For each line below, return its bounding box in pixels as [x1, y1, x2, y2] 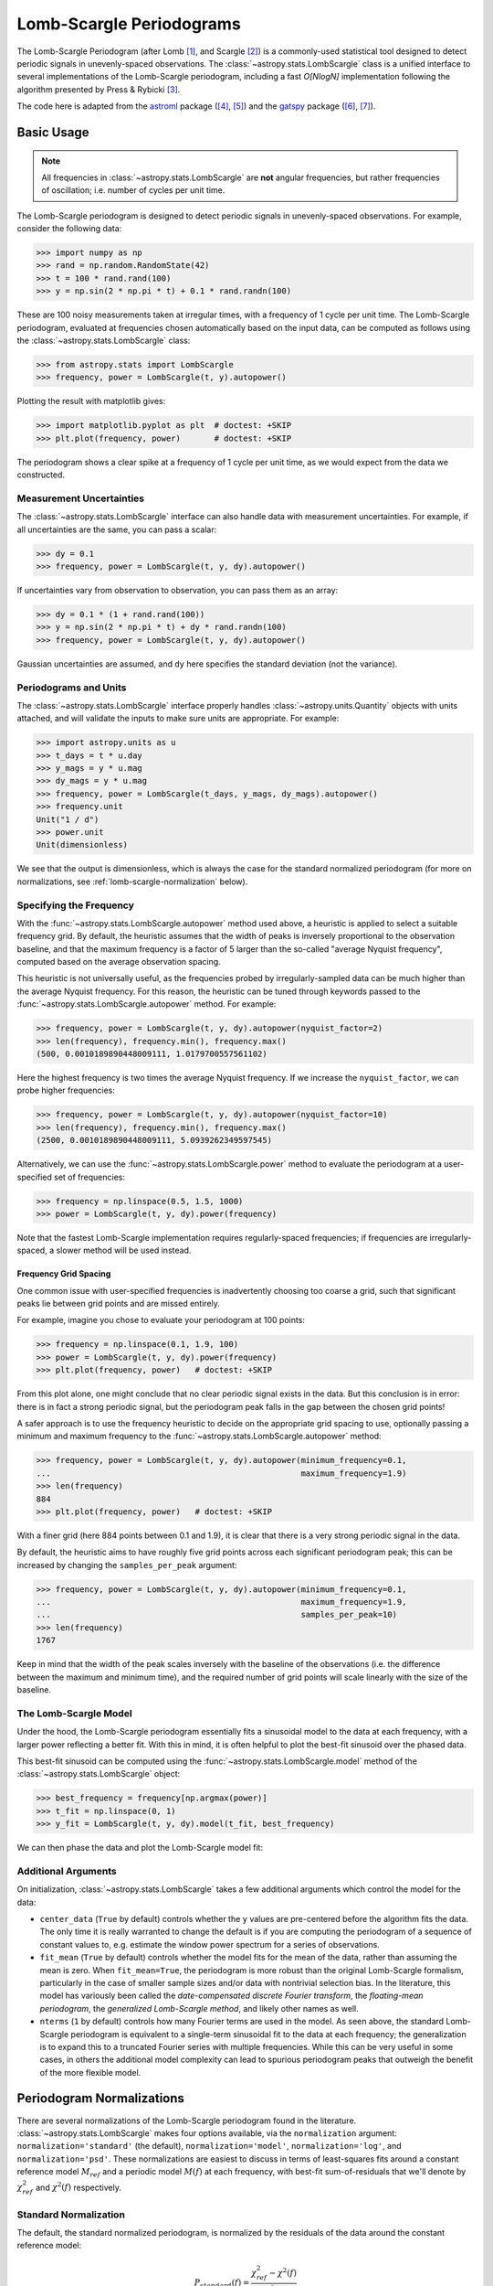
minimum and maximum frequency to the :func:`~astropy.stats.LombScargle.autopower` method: [16, 1431, 383, 1442]
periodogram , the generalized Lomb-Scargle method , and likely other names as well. [39, 2003, 360, 2014]
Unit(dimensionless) [36, 839, 128, 850]
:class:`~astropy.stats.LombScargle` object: [16, 1768, 181, 1779]
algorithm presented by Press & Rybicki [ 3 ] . [16, 83, 181, 95]
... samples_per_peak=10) [36, 1609, 397, 1620]
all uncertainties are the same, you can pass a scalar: [16, 524, 217, 535]
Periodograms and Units [16, 681, 127, 694]
